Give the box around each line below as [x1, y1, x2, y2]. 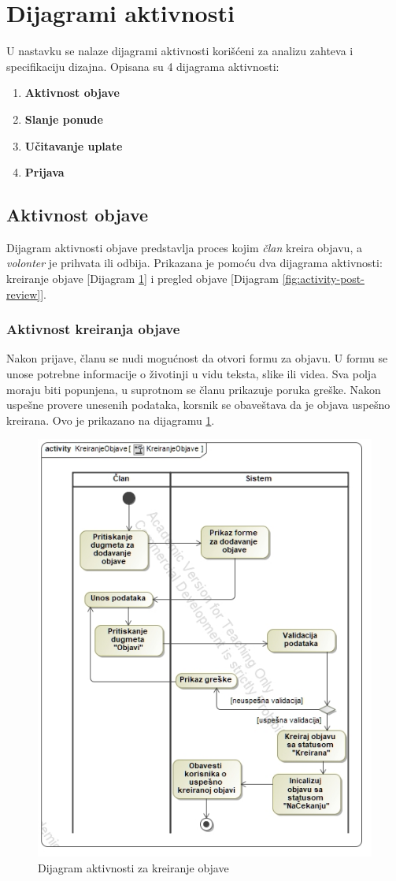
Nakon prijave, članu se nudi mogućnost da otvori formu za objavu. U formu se [6, 350, 388, 366]
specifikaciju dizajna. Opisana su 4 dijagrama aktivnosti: [6, 58, 279, 74]
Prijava [24, 164, 65, 180]
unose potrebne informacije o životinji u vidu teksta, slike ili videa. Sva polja [6, 366, 377, 382]
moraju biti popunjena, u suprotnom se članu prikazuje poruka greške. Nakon [6, 381, 381, 397]
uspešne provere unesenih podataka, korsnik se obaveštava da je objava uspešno [6, 396, 390, 413]
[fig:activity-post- [282, 270, 365, 287]
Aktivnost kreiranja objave [6, 319, 180, 339]
